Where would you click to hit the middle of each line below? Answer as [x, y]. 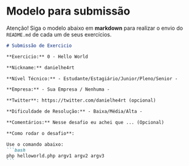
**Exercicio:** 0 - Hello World [47, 57]
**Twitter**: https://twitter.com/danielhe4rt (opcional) [81, 101]
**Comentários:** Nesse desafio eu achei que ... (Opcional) [85, 123]
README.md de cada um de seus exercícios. [59, 34]
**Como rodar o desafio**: [40, 133]
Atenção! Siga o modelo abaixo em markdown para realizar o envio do [95, 28]
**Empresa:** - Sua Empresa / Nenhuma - [58, 89]
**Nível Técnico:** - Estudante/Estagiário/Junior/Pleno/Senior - [92, 78]
